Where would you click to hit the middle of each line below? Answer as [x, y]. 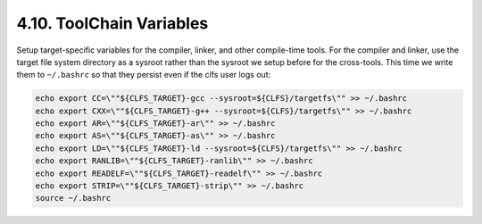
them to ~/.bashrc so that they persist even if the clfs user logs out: [144, 75]
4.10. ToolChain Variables [112, 23]
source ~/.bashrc [73, 198]
